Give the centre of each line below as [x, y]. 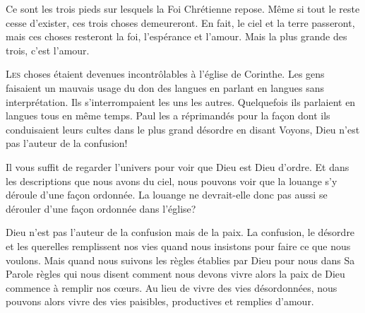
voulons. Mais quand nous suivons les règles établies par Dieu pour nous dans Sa [180, 260]
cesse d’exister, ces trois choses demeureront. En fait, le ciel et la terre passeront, [180, 22]
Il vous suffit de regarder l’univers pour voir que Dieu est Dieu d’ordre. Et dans [178, 166]
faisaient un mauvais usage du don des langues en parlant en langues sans [165, 87]
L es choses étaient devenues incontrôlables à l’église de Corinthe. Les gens [165, 74]
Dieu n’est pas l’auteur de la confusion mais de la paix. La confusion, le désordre [180, 232]
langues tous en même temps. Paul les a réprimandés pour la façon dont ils [168, 116]
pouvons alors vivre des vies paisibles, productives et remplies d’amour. [160, 301]
